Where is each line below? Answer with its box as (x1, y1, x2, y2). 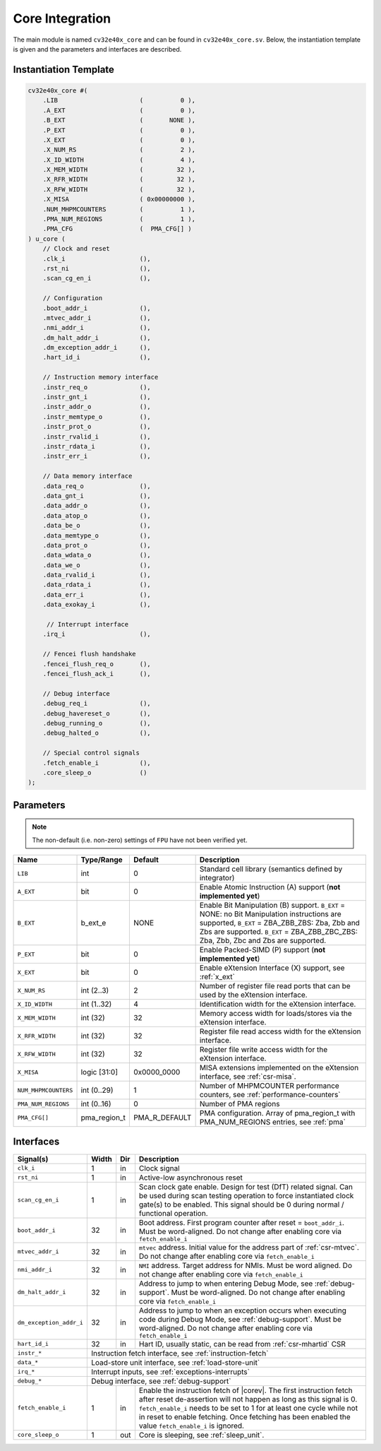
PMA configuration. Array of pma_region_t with (199, 1108, 356, 1118)
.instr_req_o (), (42, 383, 151, 391)
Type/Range (80, 855, 123, 865)
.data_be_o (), (42, 521, 151, 530)
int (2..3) (80, 985, 109, 995)
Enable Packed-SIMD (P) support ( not (199, 945, 326, 955)
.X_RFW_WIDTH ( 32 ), (42, 185, 195, 194)
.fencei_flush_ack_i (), (42, 670, 151, 677)
